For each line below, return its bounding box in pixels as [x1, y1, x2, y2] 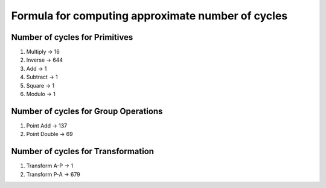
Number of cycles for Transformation [11, 146, 154, 157]
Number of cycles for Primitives [11, 32, 133, 42]
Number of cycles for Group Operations [11, 106, 163, 116]
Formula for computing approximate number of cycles [11, 9, 288, 22]
